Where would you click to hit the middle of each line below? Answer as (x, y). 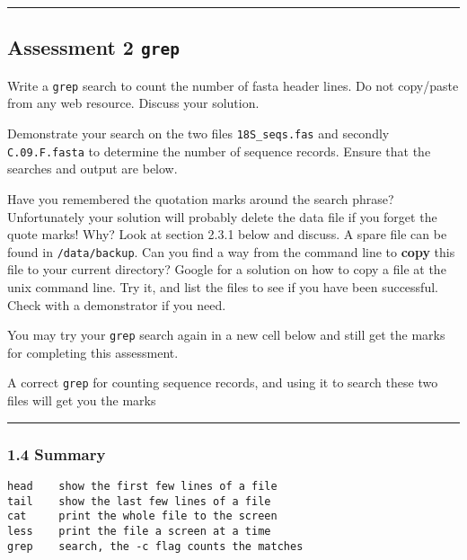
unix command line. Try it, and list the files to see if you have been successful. (223, 286)
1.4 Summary (57, 453)
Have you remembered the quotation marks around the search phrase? (201, 198)
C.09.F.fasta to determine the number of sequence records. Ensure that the (219, 151)
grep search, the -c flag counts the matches (155, 546)
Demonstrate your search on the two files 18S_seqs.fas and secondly (198, 133)
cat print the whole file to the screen (142, 516)
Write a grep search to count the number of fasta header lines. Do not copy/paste (233, 85)
